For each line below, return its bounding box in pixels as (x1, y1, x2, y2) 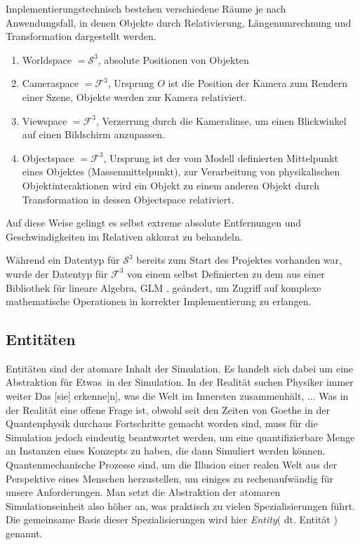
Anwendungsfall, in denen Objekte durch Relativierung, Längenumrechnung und (6, 15, 352, 29)
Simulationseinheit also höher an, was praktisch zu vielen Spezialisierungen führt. (6, 498, 355, 513)
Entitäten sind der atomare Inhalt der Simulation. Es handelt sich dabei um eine (6, 361, 354, 375)
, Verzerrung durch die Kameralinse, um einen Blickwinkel (95, 113, 347, 128)
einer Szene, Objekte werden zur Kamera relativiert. (22, 89, 247, 104)
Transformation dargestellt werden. (6, 29, 156, 43)
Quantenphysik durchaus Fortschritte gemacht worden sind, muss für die (6, 416, 318, 431)
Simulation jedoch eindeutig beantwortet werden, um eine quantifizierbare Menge (6, 429, 355, 444)
